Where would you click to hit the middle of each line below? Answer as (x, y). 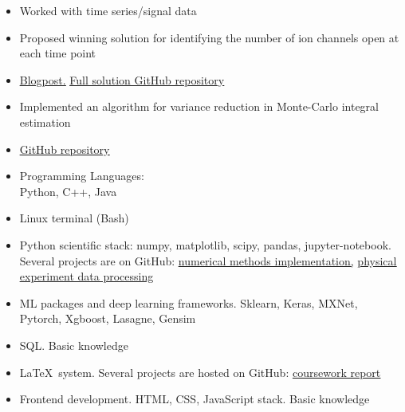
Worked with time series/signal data (108, 10)
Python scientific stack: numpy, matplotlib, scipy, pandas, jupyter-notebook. (205, 244)
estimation (45, 122)
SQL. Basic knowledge (74, 345)
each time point (58, 53)
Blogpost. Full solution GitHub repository (122, 79)
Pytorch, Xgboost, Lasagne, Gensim (108, 318)
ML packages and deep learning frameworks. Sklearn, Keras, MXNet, (189, 302)
